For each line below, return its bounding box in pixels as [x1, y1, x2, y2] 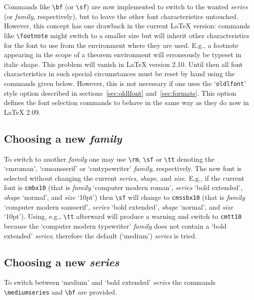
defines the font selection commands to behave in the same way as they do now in [4, 97, 249, 107]
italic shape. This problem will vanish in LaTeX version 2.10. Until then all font [4, 59, 243, 69]
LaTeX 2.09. [4, 107, 41, 117]
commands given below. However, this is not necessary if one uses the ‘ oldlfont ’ [4, 78, 246, 88]
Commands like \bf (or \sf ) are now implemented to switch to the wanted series [4, 1, 248, 11]
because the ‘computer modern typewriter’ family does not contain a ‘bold [4, 220, 227, 231]
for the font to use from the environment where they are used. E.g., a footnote [4, 40, 238, 50]
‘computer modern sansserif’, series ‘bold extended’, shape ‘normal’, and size [4, 201, 233, 212]
